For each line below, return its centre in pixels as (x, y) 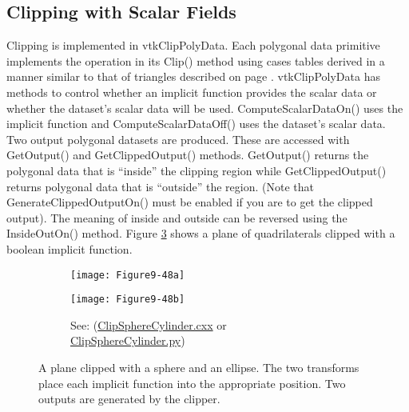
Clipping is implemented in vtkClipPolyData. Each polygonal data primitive (193, 45)
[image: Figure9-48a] (128, 275)
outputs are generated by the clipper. (129, 399)
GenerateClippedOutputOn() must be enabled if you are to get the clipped (190, 202)
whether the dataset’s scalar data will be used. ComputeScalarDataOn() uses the (205, 108)
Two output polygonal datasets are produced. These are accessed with (178, 139)
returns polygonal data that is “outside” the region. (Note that (160, 186)
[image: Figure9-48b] (128, 300)
